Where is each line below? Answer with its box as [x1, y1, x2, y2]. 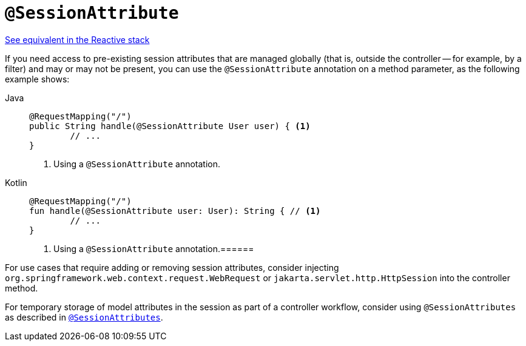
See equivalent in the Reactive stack [5, 34, 150, 45]
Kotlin [5, 177, 27, 188]
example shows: [5, 73, 70, 84]
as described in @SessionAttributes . [5, 311, 163, 322]
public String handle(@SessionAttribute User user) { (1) [29, 121, 311, 131]
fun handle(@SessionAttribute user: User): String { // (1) [29, 205, 321, 216]
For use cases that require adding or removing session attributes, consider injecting [5, 262, 339, 273]
